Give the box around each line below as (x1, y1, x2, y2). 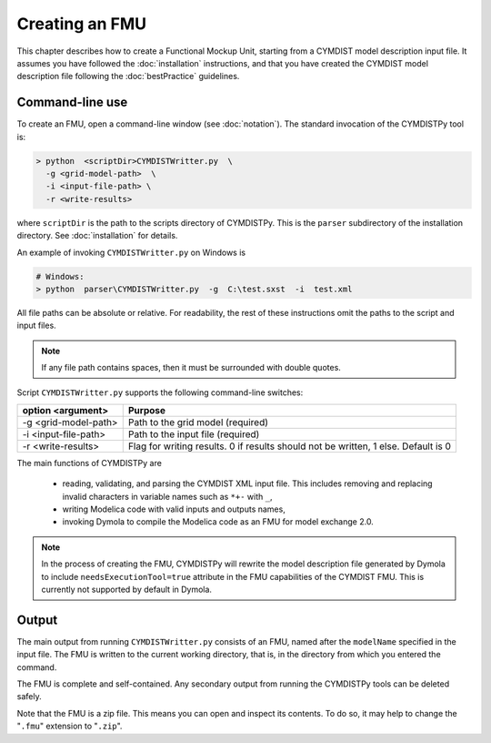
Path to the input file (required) (127, 428, 260, 441)
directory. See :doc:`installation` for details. (16, 230, 178, 241)
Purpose (127, 403, 166, 416)
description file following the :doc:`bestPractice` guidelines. (16, 71, 240, 82)
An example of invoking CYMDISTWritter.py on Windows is (16, 247, 245, 258)
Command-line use (16, 95, 128, 110)
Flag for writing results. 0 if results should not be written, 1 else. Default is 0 (127, 440, 452, 453)
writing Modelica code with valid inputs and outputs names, (62, 504, 286, 514)
